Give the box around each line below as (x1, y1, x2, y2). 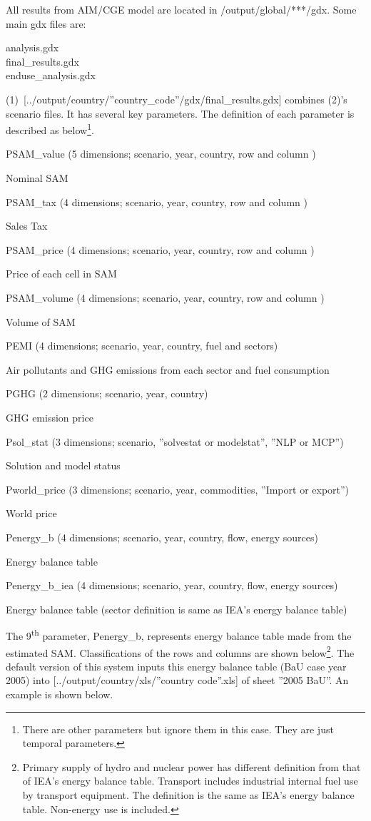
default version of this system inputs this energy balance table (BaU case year (6, 658, 347, 673)
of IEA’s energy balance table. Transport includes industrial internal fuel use (22, 773, 358, 788)
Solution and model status (6, 458, 121, 473)
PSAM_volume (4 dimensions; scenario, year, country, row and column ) (6, 290, 325, 305)
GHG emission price (6, 409, 93, 424)
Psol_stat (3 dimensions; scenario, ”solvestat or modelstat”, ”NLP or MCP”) (6, 434, 344, 449)
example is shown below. (6, 686, 113, 701)
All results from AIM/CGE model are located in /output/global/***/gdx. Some (6, 2, 357, 16)
